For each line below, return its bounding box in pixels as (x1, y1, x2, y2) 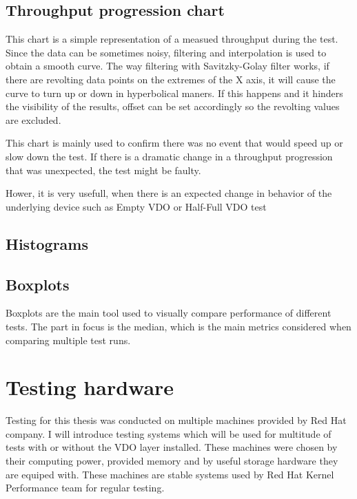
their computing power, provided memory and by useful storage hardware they (6, 454, 338, 467)
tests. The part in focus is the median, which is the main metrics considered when (6, 319, 351, 333)
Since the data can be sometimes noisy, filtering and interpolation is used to (6, 45, 327, 59)
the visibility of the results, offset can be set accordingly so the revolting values (6, 99, 340, 114)
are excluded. (6, 112, 61, 127)
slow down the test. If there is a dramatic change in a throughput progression (6, 149, 333, 163)
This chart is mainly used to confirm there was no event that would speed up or (6, 136, 343, 150)
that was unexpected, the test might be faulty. (6, 162, 201, 177)
